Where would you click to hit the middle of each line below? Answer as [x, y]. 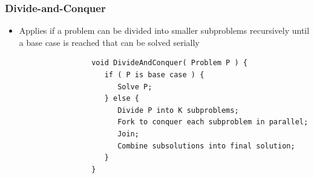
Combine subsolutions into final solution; [206, 146]
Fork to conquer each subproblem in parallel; [213, 122]
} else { [122, 99]
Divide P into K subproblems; [178, 110]
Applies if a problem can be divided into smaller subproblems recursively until [164, 30]
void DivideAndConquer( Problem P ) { [169, 63]
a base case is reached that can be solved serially [109, 42]
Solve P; [135, 87]
